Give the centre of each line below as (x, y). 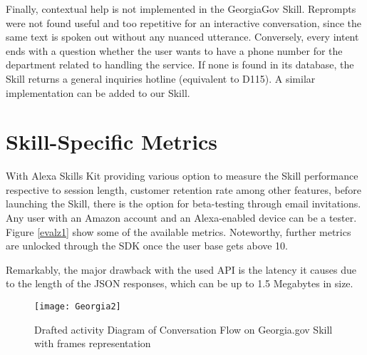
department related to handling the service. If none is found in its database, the (180, 65)
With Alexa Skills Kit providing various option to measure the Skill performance (182, 176)
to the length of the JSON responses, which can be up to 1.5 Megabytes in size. (180, 283)
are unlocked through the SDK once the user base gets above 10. (147, 246)
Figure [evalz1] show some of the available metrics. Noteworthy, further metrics (179, 231)
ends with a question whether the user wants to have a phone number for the (174, 50)
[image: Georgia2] (78, 307)
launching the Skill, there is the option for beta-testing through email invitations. (183, 204)
